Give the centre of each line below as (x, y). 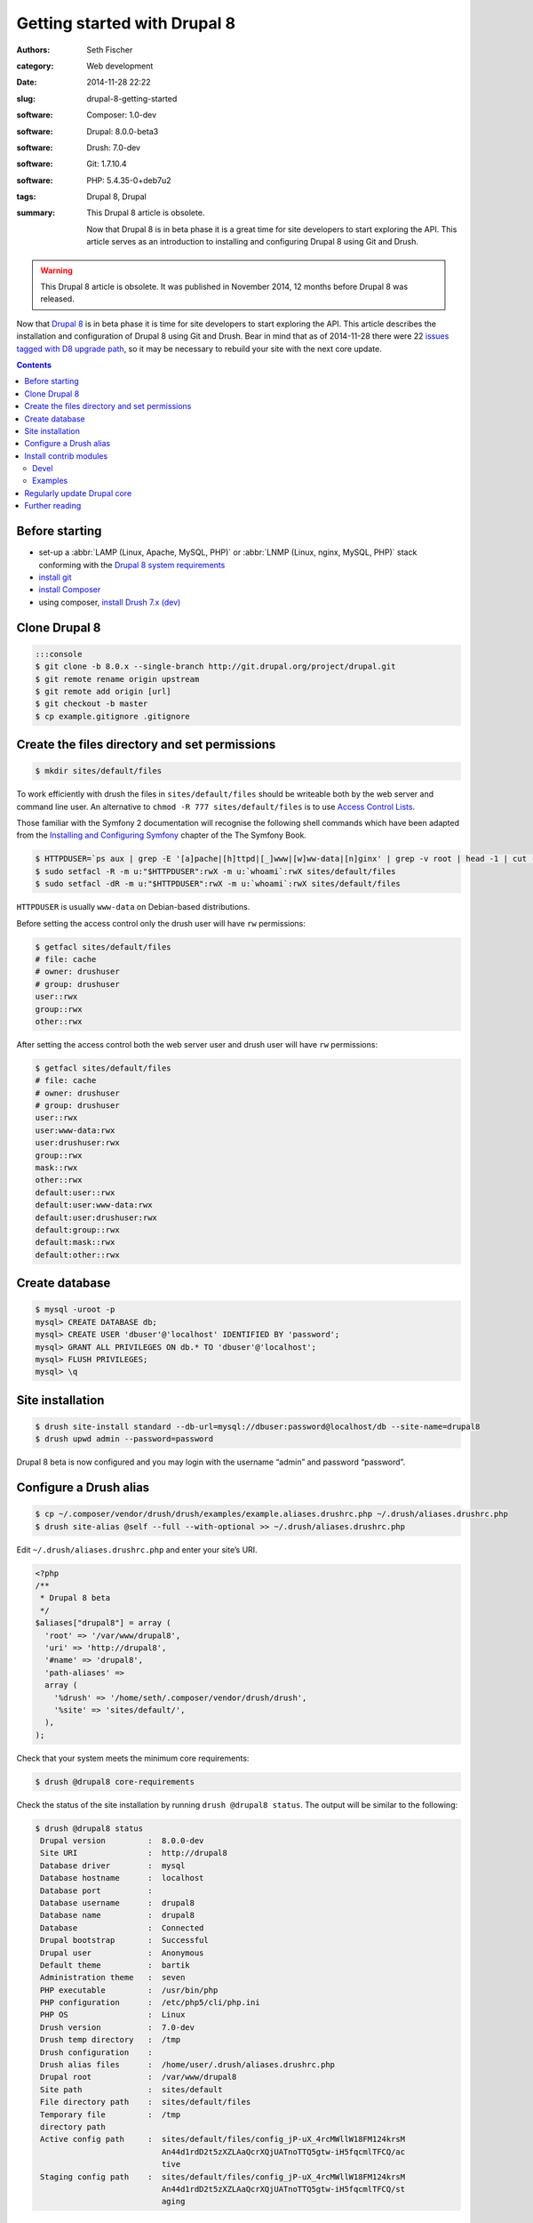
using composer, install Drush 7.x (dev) (110, 602)
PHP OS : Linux (113, 2015)
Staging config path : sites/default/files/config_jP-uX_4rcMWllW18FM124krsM (223, 2177)
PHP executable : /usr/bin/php (129, 1990)
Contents (34, 365)
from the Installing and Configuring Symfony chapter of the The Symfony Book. (161, 835)
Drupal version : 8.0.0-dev (122, 1841)
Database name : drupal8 (118, 1915)
